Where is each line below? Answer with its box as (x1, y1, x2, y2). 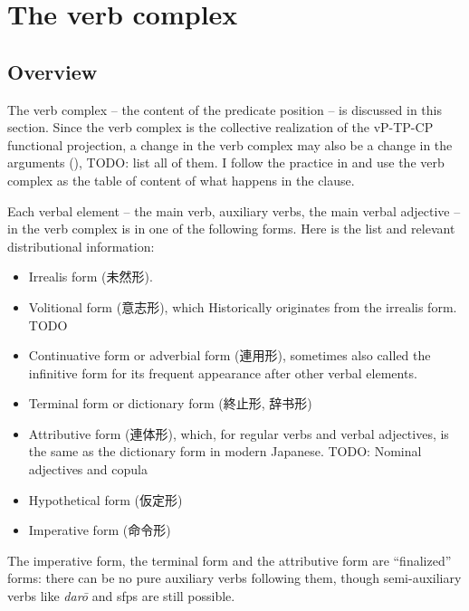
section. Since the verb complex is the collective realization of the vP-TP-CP (7, 118, 434, 137)
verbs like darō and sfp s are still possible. (7, 587, 235, 606)
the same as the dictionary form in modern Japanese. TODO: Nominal (28, 442, 422, 461)
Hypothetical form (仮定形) (28, 490, 183, 509)
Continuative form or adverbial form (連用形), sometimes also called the (28, 346, 431, 365)
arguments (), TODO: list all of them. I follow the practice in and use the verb (7, 153, 445, 172)
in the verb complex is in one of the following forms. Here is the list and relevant (7, 219, 455, 238)
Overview (7, 57, 98, 85)
